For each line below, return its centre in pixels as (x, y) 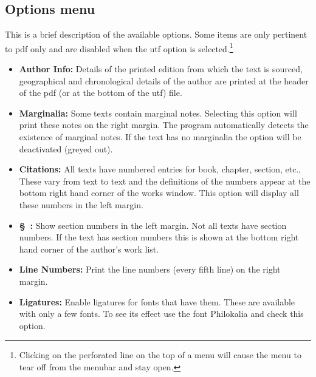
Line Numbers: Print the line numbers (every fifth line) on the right (150, 269)
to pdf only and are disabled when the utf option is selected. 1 (119, 47)
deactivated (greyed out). (66, 148)
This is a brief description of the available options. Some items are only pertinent (156, 34)
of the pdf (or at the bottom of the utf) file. (101, 93)
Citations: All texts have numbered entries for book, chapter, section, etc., (160, 169)
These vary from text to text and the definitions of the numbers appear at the (165, 181)
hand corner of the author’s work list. (89, 249)
